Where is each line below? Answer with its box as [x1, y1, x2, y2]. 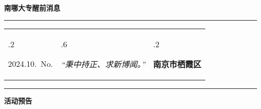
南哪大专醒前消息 [4, 3, 60, 13]
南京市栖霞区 [153, 58, 202, 70]
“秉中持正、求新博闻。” [61, 58, 146, 70]
